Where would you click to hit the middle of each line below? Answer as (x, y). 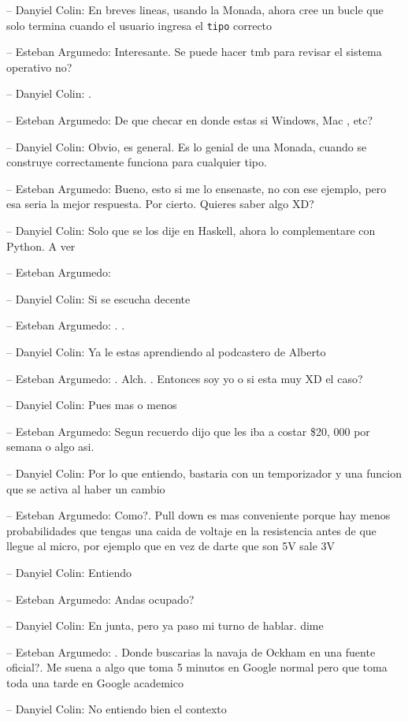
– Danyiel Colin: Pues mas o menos (92, 405)
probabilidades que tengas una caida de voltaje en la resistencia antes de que (191, 530)
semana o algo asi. (50, 447)
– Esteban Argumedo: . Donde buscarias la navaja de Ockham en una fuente (191, 651)
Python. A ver (41, 246)
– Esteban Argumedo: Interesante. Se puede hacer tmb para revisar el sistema (194, 52)
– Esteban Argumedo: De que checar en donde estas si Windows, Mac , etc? (190, 120)
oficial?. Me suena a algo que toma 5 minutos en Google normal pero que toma (197, 667)
